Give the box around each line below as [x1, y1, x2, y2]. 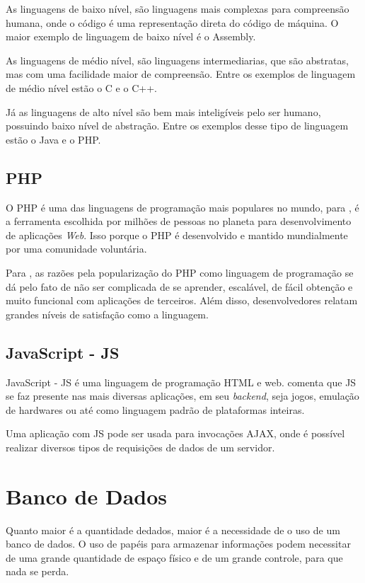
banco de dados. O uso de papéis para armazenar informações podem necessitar [6, 536, 351, 551]
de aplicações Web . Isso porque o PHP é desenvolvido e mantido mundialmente [6, 227, 348, 242]
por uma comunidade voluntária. [6, 241, 147, 256]
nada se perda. [6, 564, 69, 579]
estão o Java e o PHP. [6, 132, 101, 146]
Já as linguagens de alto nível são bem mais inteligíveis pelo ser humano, [6, 104, 321, 119]
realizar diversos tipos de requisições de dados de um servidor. [6, 439, 275, 454]
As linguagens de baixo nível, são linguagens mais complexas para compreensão [6, 1, 349, 16]
